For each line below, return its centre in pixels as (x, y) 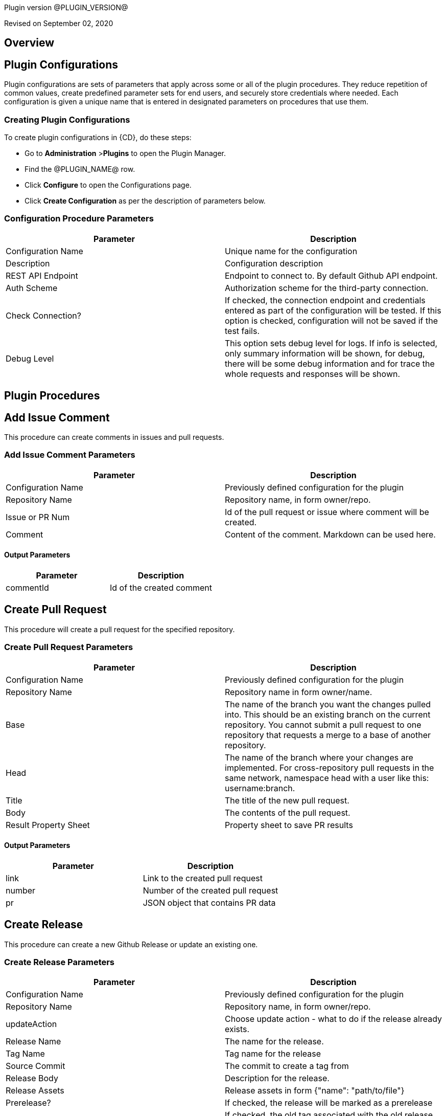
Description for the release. (277, 1078)
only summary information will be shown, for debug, (325, 353)
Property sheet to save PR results (289, 825)
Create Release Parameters (60, 962)
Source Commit (36, 1066)
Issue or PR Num (38, 517)
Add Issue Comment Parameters (70, 455)
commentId (27, 588)
